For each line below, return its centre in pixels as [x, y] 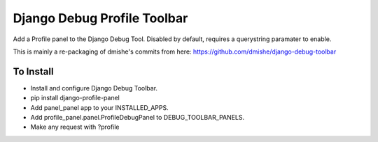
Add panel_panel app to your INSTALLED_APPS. [99, 107]
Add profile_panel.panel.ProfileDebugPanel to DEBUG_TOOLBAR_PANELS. [138, 118]
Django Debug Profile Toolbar [100, 18]
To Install [33, 71]
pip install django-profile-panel [75, 98]
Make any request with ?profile [75, 127]
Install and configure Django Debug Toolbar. [94, 88]
